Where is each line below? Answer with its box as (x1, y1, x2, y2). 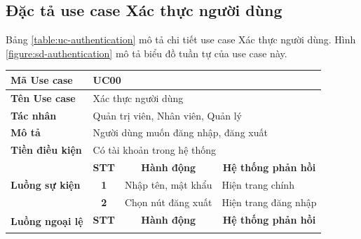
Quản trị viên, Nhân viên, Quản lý (93, 108, 243, 122)
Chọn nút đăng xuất (124, 194, 212, 209)
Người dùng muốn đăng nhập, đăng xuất (93, 125, 268, 140)
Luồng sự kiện (11, 177, 81, 191)
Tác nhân (11, 108, 57, 122)
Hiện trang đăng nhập (222, 194, 317, 209)
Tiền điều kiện (11, 143, 82, 157)
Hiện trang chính (222, 177, 294, 191)
